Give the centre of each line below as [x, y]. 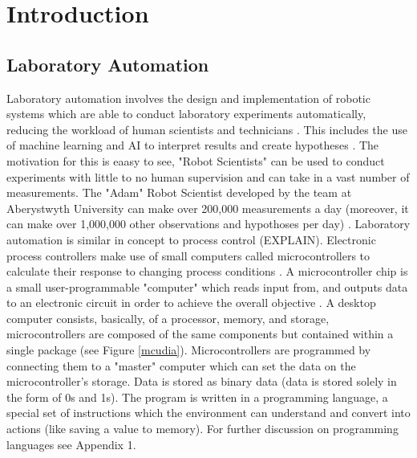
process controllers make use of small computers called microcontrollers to [188, 255]
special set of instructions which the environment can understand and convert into [208, 413]
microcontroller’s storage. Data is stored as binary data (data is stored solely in [202, 381]
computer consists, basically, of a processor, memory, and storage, [168, 318]
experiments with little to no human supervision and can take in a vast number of [208, 176]
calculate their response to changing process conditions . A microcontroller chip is [207, 271]
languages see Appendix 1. [71, 444]
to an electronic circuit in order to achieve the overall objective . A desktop [191, 303]
